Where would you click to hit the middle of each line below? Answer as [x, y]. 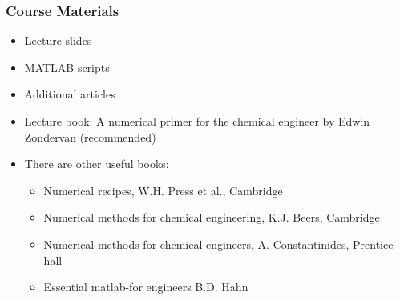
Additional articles [70, 94]
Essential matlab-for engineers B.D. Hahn [146, 287]
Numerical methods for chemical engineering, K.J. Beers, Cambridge [212, 217]
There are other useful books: [97, 164]
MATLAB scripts [67, 67]
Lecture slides [58, 40]
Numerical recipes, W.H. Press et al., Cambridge [163, 190]
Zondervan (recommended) [90, 136]
